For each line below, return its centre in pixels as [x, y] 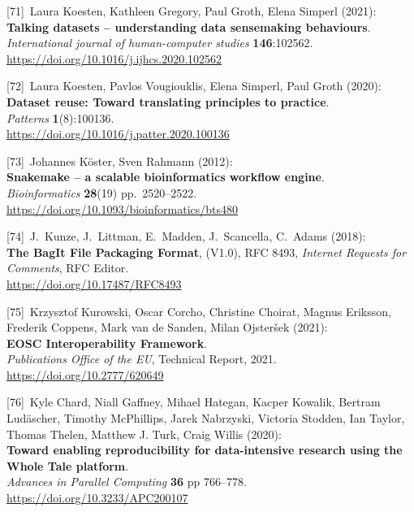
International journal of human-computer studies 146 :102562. [160, 43]
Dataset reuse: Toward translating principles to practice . [168, 101]
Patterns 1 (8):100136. [60, 117]
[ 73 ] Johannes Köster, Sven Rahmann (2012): [120, 161]
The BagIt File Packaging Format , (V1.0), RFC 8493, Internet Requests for [207, 252]
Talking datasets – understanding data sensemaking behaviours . [189, 26]
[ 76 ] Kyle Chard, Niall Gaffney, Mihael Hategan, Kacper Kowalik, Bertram [194, 402]
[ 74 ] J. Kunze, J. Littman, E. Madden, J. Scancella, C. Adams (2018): [186, 236]
